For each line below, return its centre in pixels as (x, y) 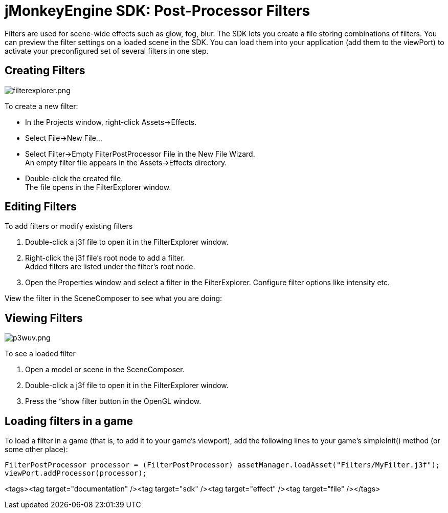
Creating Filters (45, 71)
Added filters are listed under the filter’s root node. (110, 267)
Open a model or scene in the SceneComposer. (105, 370)
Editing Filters (41, 207)
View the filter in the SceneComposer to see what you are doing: (114, 298)
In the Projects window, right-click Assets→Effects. (111, 122)
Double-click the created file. (74, 178)
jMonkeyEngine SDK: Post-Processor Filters (158, 11)
